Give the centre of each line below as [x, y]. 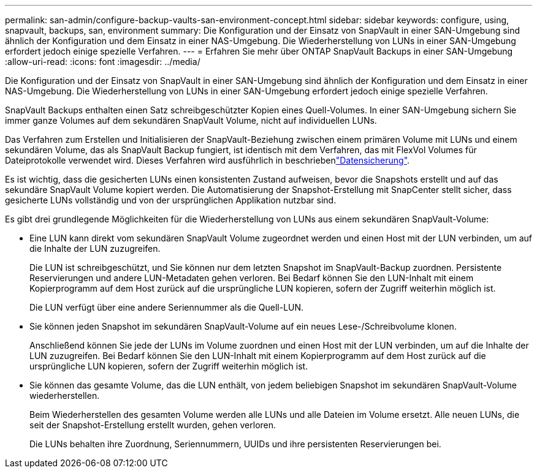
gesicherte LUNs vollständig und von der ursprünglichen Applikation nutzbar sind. [171, 200]
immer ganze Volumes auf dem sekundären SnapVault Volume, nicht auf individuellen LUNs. [191, 120]
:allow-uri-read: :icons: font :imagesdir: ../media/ [103, 62]
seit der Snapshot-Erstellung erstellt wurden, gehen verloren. [153, 425]
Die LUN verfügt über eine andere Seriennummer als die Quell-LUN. [167, 307]
